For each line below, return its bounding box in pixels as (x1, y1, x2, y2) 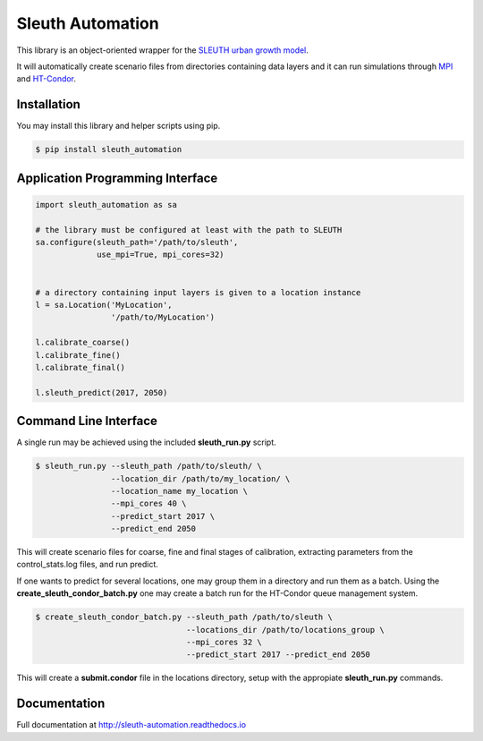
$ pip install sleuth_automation (35, 144, 182, 155)
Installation (16, 97, 80, 112)
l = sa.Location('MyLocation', (35, 300, 174, 310)
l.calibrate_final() (35, 362, 125, 372)
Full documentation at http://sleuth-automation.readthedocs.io (16, 720, 246, 730)
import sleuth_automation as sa (35, 200, 178, 209)
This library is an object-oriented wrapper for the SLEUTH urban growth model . (16, 45, 309, 55)
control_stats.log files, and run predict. (16, 559, 158, 570)
